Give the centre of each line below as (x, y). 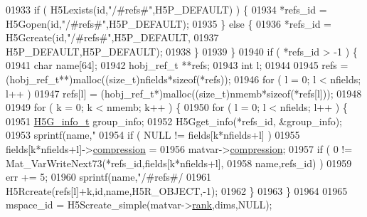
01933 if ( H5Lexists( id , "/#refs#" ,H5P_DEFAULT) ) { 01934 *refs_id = (166, 9)
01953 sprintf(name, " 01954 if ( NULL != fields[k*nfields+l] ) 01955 (153, 135)
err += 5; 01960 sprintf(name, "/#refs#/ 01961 (109, 177)
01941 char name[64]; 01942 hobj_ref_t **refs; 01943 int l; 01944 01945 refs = (177, 65)
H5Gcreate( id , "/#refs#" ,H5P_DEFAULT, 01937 (112, 37)
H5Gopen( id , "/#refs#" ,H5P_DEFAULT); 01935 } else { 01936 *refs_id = (169, 23)
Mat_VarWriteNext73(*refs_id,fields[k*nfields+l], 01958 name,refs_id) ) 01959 (179, 163)
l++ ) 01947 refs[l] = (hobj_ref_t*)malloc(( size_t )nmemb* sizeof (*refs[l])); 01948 (184, 93)
